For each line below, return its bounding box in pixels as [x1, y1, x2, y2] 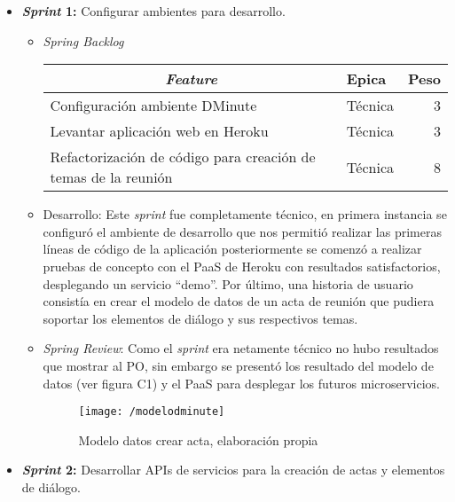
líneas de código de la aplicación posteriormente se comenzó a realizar [43, 239, 422, 258]
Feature [165, 68, 218, 90]
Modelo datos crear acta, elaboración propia [78, 430, 318, 449]
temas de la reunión [50, 167, 173, 188]
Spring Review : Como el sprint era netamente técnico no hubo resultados [43, 339, 439, 357]
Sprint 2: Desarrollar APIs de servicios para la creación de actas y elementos [21, 460, 445, 479]
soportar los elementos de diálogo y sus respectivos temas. [43, 309, 358, 327]
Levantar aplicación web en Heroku [50, 121, 269, 142]
